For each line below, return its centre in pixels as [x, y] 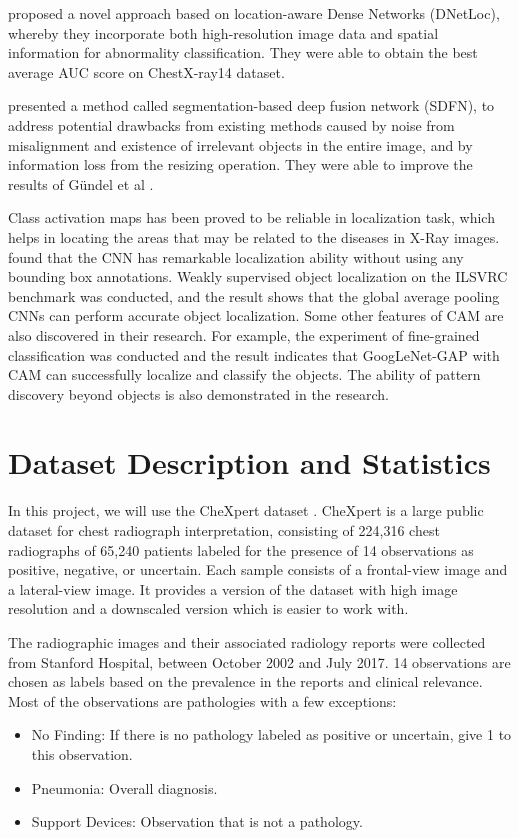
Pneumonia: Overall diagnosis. [124, 787]
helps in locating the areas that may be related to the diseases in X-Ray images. [254, 236]
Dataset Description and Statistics [249, 462]
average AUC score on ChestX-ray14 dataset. [146, 71]
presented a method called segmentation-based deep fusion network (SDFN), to [251, 105]
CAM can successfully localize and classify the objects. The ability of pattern [244, 374]
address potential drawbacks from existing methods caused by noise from [231, 124]
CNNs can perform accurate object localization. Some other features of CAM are [256, 315]
